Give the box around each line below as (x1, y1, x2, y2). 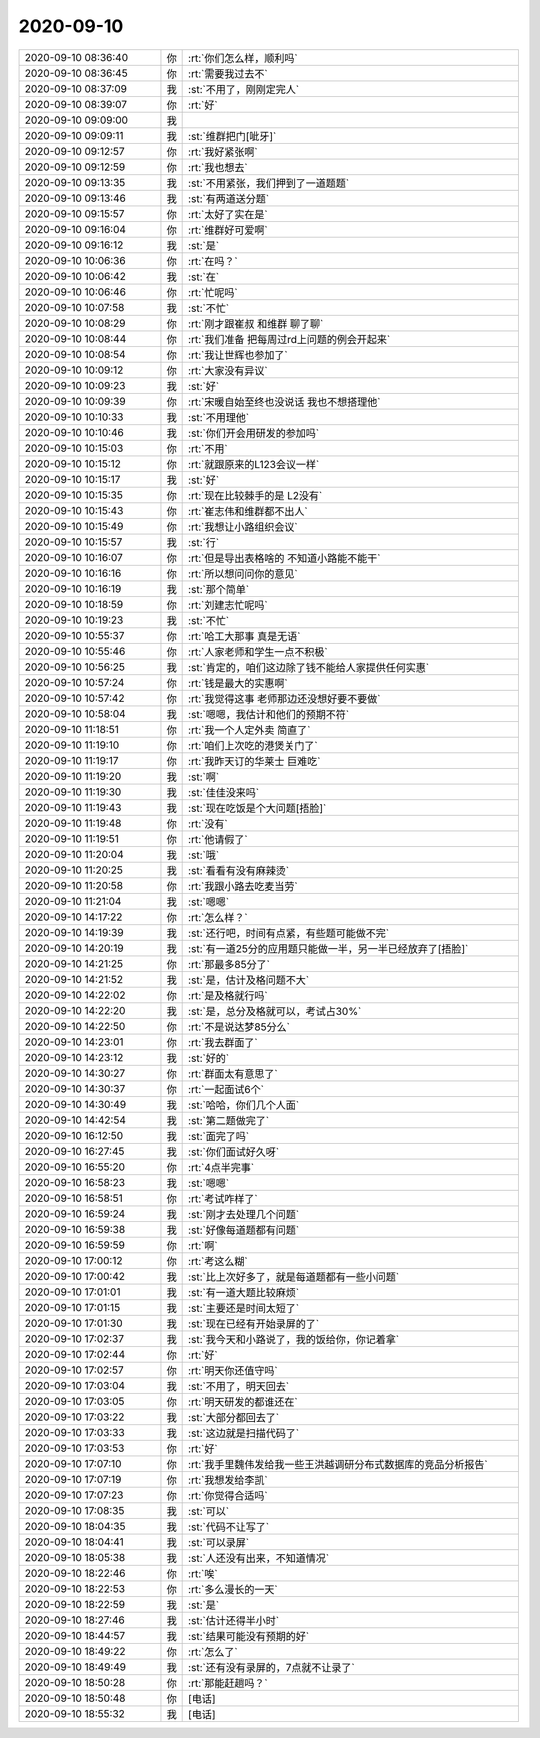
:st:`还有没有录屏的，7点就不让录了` (188, 1660, 355, 1674)
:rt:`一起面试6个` (188, 1082, 265, 1096)
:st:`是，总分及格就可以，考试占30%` (188, 1004, 362, 1018)
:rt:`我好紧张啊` (188, 145, 259, 159)
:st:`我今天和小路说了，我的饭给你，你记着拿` (188, 1332, 400, 1346)
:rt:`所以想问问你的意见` (188, 566, 299, 580)
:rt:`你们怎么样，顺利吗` (188, 51, 299, 65)
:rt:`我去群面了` (188, 1035, 259, 1049)
